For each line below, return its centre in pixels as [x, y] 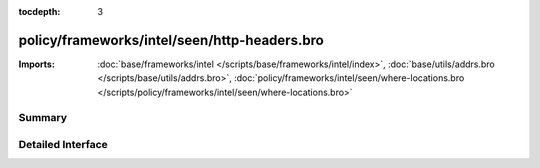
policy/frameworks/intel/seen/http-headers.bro [171, 40]
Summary [43, 118]
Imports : [36, 64]
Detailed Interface [63, 145]
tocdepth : [39, 11]
